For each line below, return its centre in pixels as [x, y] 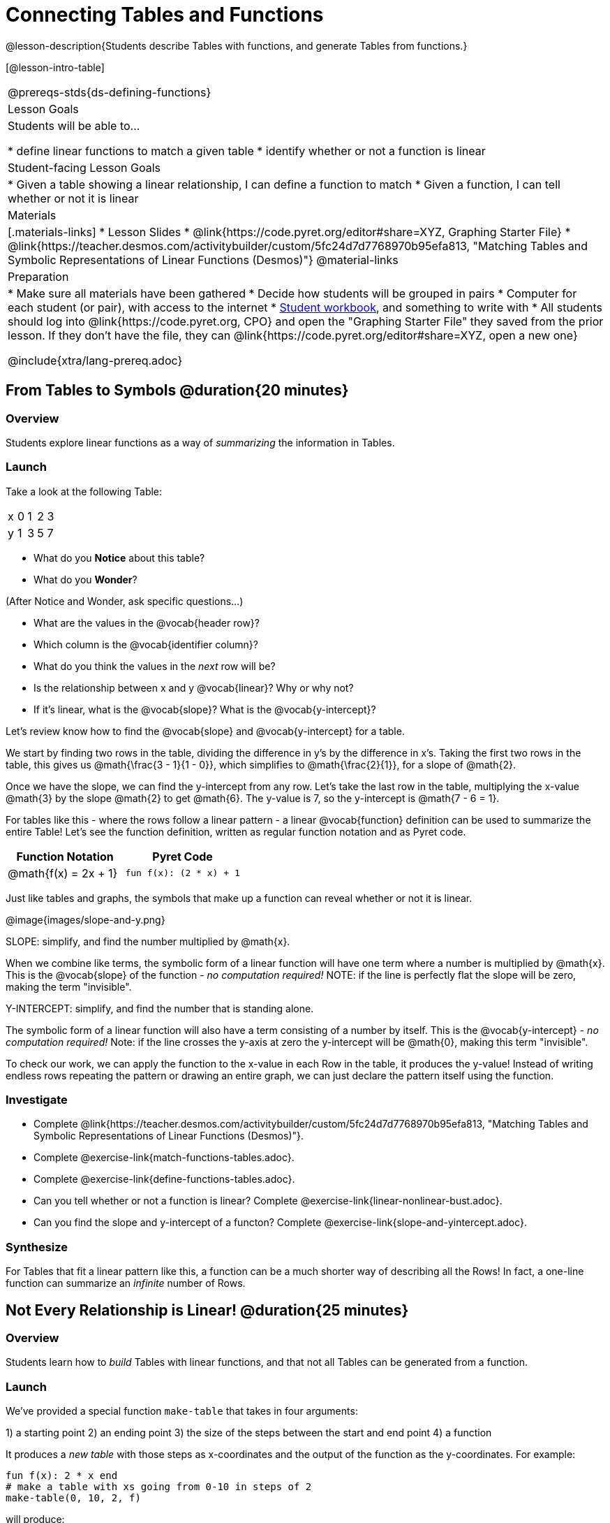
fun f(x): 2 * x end [62, 1476]
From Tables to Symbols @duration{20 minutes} [177, 391]
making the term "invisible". [69, 986]
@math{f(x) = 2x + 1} [63, 873]
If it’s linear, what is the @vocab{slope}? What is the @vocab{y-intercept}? [205, 709]
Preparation [38, 276]
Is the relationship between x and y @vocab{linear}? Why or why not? [194, 687]
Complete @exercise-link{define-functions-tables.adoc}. [164, 1179]
